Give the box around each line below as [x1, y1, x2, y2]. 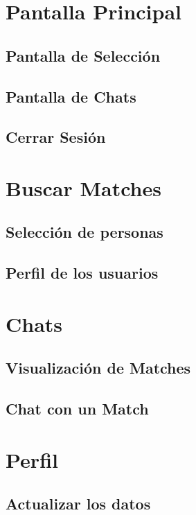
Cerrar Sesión [6, 126, 106, 148]
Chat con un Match [6, 398, 149, 419]
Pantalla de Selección [6, 44, 161, 66]
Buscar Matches [6, 173, 161, 202]
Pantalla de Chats [6, 85, 136, 107]
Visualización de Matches [6, 357, 191, 378]
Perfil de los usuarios [6, 262, 159, 283]
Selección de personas [6, 221, 163, 243]
